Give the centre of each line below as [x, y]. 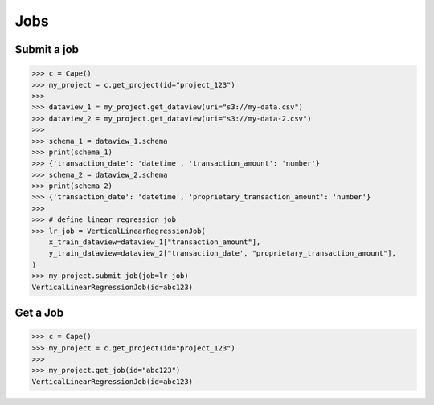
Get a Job [39, 312]
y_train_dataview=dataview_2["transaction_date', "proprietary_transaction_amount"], [223, 254]
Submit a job [47, 49]
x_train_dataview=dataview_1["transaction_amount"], [155, 242]
